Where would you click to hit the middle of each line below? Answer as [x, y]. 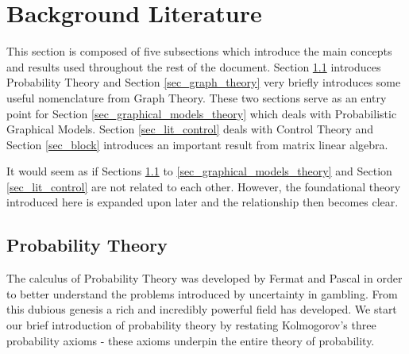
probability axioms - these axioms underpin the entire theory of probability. [191, 340]
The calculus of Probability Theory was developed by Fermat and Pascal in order [204, 278]
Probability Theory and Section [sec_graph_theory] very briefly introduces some [204, 82]
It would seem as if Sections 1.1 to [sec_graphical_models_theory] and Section [199, 171]
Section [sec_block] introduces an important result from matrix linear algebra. [197, 144]
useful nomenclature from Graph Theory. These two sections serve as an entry [197, 97]
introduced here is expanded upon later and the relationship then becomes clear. [203, 202]
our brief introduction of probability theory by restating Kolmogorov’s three [191, 325]
